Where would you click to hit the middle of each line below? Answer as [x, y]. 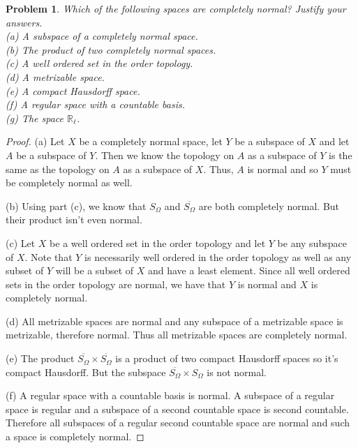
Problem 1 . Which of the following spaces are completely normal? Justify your [176, 8]
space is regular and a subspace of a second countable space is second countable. [177, 409]
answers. [24, 22]
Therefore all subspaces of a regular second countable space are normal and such [178, 423]
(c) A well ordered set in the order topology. [99, 63]
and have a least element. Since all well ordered [249, 270]
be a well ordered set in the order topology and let [158, 242]
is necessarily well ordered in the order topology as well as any [218, 256]
